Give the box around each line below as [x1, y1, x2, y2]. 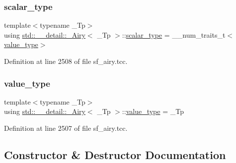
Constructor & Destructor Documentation [4, 147, 226, 162]
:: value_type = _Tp [122, 106, 184, 116]
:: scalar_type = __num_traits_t [122, 29, 226, 40]
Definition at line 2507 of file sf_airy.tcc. [4, 123, 128, 133]
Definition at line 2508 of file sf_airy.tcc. [4, 56, 128, 66]
